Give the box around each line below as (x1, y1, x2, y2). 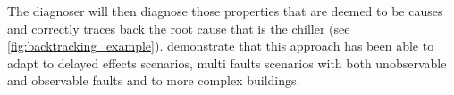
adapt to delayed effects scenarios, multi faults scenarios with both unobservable (7, 53, 447, 72)
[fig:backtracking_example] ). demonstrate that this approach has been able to (7, 36, 434, 55)
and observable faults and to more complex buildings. (7, 71, 300, 90)
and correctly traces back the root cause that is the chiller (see (7, 19, 350, 37)
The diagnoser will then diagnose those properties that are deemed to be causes (7, 2, 443, 20)
